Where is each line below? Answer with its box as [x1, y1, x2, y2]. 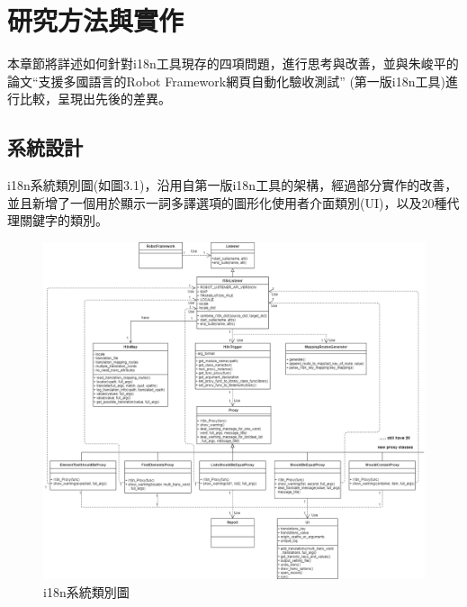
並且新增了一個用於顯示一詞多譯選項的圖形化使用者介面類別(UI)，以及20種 [7, 193, 447, 212]
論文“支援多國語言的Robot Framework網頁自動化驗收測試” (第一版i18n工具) [7, 71, 445, 90]
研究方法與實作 [7, 2, 184, 39]
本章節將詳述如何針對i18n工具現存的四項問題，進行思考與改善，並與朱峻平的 [7, 54, 459, 73]
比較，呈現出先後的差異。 [19, 89, 171, 108]
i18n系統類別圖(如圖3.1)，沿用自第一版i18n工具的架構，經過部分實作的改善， [7, 176, 458, 195]
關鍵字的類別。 [19, 211, 108, 230]
